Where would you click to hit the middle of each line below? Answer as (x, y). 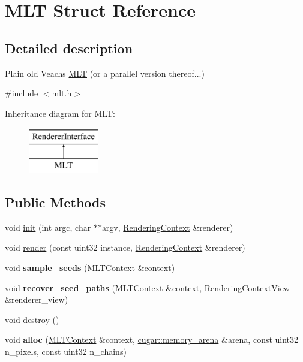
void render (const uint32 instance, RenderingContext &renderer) (125, 247)
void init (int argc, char (48, 227)
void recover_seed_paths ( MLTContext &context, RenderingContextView (147, 287)
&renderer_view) (37, 299)
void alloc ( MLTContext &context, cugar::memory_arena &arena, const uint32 (152, 340)
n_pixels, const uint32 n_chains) (66, 351)
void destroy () (32, 319)
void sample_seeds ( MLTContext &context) (90, 267)
